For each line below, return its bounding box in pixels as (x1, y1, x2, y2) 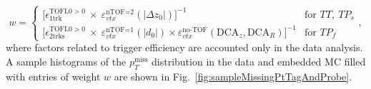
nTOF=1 (106, 26, 134, 33)
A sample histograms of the (6, 54, 127, 68)
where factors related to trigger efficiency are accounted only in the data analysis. (6, 40, 363, 55)
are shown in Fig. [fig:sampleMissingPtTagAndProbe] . (114, 68, 352, 83)
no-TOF (182, 26, 207, 33)
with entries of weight (6, 68, 101, 83)
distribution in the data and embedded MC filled (152, 54, 366, 68)
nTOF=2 (106, 8, 134, 16)
